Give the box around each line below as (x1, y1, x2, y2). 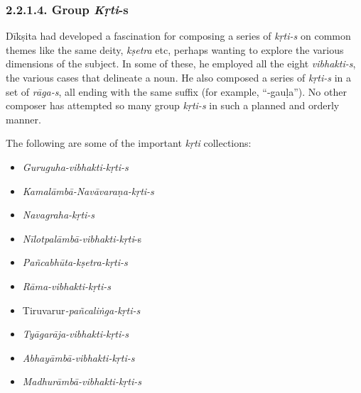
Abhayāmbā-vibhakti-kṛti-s (22, 350, 135, 365)
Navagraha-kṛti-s (22, 207, 95, 222)
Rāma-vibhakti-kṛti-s (22, 278, 111, 293)
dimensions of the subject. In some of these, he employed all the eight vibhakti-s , (6, 56, 356, 71)
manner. (6, 111, 41, 126)
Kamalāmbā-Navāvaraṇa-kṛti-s (22, 183, 154, 198)
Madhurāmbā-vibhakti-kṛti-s (22, 374, 141, 389)
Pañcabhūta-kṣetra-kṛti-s (22, 255, 128, 270)
